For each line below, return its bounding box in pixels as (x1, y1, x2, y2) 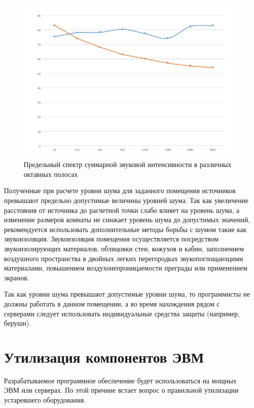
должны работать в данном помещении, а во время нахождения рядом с (4, 298, 220, 308)
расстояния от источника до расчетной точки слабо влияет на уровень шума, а (4, 204, 240, 215)
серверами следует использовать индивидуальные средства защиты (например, (4, 308, 240, 318)
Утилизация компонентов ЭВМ (4, 346, 204, 367)
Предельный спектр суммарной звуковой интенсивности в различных (24, 159, 232, 170)
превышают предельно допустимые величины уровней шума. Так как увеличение (4, 195, 249, 205)
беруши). (4, 318, 31, 328)
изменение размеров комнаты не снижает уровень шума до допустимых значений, (4, 214, 250, 225)
